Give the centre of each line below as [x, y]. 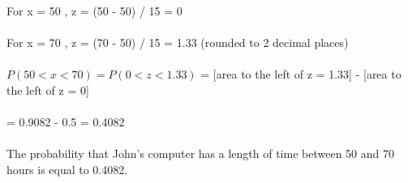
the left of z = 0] [48, 89]
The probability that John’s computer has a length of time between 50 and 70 [200, 153]
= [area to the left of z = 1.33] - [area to [301, 74]
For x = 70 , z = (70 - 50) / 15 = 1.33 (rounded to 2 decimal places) [178, 43]
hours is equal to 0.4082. [67, 169]
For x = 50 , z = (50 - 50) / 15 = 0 [94, 11]
